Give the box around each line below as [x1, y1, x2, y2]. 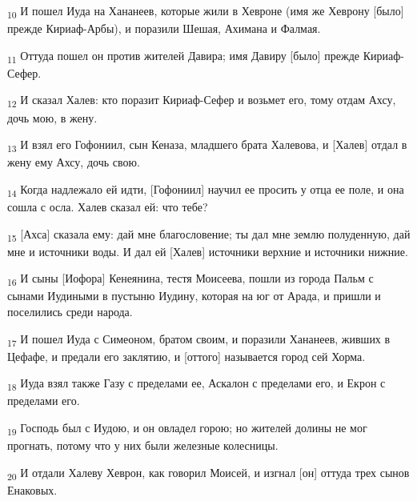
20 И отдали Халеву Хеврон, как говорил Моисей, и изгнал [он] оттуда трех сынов [7, 463, 410, 483]
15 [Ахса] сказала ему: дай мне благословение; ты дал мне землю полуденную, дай [7, 225, 411, 244]
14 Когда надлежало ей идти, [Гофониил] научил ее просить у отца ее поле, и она [7, 180, 404, 199]
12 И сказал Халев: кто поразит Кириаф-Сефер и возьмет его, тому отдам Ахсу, [7, 91, 396, 110]
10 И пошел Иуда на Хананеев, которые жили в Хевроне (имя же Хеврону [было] [7, 2, 404, 21]
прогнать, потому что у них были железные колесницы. [7, 437, 279, 454]
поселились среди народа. [7, 303, 133, 320]
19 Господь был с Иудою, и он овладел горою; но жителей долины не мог [7, 419, 367, 438]
